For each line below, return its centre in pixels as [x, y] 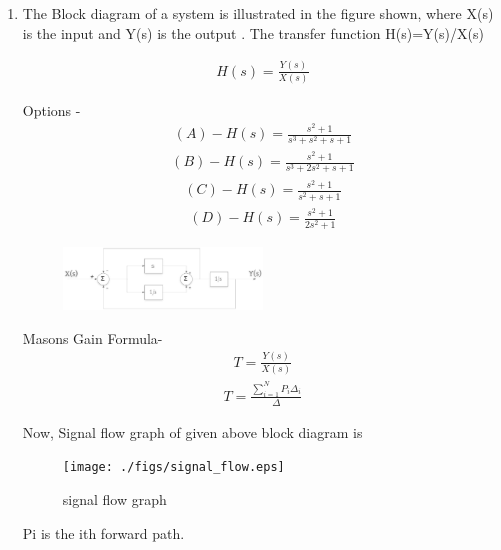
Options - [51, 109]
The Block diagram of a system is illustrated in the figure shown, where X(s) [258, 13]
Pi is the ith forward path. [103, 532]
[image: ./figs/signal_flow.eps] [173, 467]
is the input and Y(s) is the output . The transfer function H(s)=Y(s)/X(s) [253, 32]
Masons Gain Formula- [92, 337]
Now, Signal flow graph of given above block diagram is [192, 431]
